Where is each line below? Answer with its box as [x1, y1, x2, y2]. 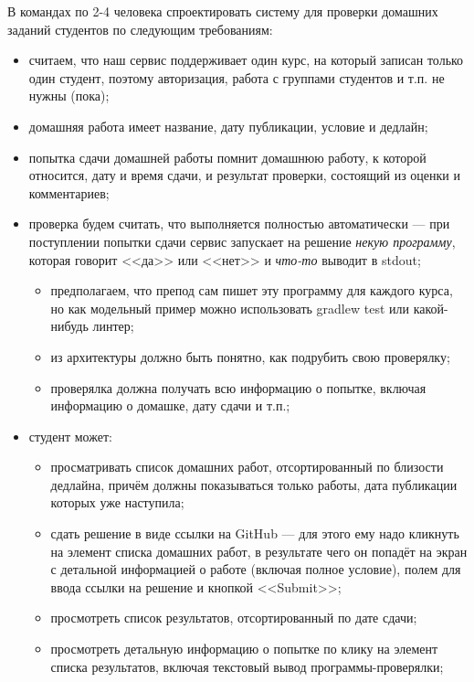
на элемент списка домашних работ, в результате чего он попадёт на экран [50, 541, 468, 560]
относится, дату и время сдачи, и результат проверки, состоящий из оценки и [28, 165, 461, 185]
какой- [413, 298, 448, 317]
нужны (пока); [28, 86, 110, 105]
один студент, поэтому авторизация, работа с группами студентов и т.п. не [28, 68, 445, 87]
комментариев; [28, 183, 110, 202]
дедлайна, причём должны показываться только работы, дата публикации [50, 474, 458, 494]
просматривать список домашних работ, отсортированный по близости [50, 457, 444, 476]
